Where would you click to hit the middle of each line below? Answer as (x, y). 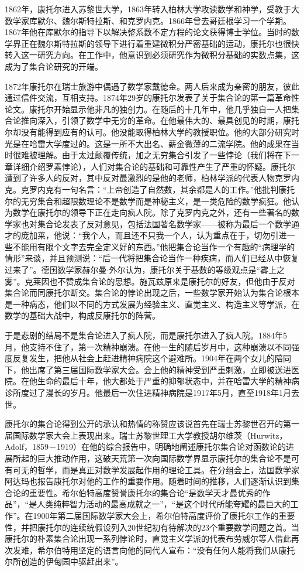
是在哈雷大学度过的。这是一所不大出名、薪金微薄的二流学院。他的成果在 (152, 143)
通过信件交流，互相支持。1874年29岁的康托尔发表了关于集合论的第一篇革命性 (152, 98)
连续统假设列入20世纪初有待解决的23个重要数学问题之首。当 (184, 527)
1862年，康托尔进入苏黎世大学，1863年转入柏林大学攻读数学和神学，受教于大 (152, 9)
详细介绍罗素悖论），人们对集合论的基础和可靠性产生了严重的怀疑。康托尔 (154, 166)
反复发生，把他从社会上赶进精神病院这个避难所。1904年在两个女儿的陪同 (152, 358)
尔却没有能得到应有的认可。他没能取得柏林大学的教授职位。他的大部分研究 (148, 131)
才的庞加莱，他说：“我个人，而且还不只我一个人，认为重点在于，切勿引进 (146, 235)
